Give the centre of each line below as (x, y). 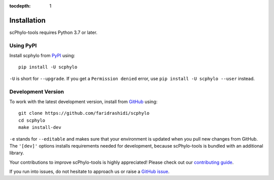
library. (17, 153)
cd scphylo (32, 120)
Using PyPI (23, 46)
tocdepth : (20, 6)
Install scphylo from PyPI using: (42, 56)
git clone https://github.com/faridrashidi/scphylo (84, 113)
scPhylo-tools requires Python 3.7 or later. (53, 32)
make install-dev (40, 127)
